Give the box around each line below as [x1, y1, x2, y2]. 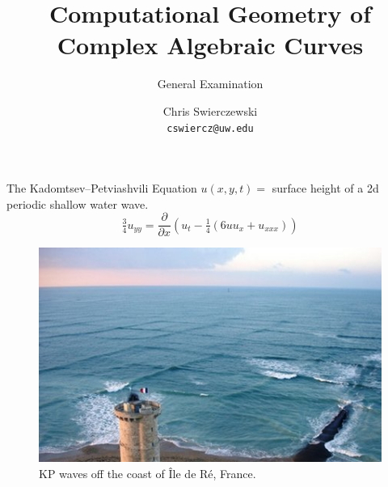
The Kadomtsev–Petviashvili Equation [6, 180, 197, 197]
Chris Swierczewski [162, 102, 258, 119]
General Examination [157, 75, 264, 92]
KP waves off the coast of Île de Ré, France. [39, 464, 256, 481]
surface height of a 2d [272, 180, 379, 197]
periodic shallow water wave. [6, 195, 149, 212]
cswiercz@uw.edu [167, 122, 254, 134]
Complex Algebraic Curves [57, 28, 364, 61]
